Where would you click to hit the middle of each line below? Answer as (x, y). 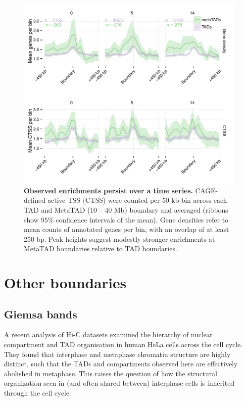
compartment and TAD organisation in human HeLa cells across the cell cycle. (123, 344)
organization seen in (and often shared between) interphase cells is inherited (119, 383)
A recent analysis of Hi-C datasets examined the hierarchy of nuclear (108, 334)
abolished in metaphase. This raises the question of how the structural (111, 373)
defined (35, 200)
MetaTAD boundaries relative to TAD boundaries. (100, 248)
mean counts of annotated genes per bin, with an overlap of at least (126, 229)
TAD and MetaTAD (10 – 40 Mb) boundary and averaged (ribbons (126, 209)
